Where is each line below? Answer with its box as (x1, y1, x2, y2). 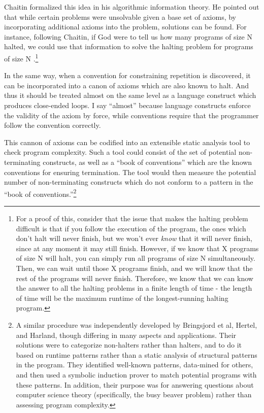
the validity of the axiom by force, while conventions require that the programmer (4, 110, 259, 120)
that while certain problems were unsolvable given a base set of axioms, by (4, 11, 237, 22)
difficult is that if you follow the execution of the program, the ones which (16, 223, 246, 233)
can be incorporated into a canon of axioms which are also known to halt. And (4, 80, 249, 90)
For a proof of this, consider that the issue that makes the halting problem (16, 213, 248, 223)
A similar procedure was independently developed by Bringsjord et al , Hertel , (16, 319, 257, 330)
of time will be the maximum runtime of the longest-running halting (16, 292, 228, 303)
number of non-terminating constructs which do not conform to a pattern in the (4, 177, 253, 187)
